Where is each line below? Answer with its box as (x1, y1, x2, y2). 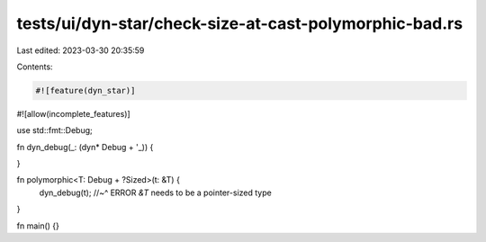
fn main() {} (16, 220, 60, 231)
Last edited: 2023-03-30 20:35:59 (16, 45, 145, 56)
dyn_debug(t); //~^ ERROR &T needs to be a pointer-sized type (39, 187, 272, 198)
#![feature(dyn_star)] (35, 85, 136, 95)
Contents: (16, 61, 53, 72)
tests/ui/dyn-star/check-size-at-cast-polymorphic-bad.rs (16, 13, 463, 33)
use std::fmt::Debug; (16, 125, 94, 136)
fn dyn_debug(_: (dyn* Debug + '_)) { (16, 141, 154, 152)
